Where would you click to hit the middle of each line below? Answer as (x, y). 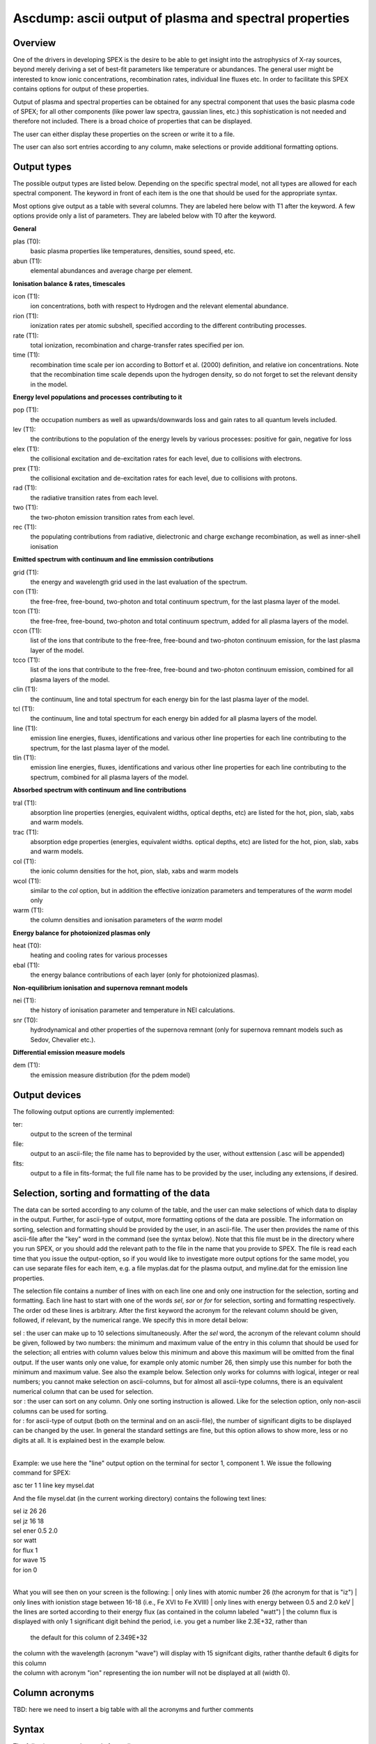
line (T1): (25, 728)
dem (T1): (26, 1065)
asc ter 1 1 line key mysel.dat (54, 1485)
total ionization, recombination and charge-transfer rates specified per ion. (138, 345)
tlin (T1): (24, 758)
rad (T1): (25, 488)
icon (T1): (26, 296)
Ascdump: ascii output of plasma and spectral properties (181, 18)
